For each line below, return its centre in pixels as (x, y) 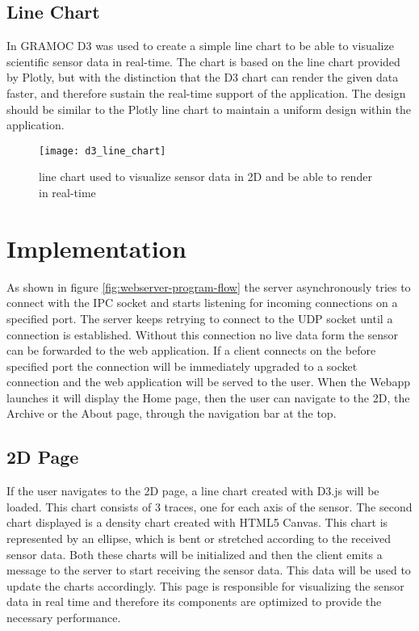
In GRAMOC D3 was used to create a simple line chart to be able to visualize (200, 46)
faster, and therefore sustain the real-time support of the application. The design (206, 93)
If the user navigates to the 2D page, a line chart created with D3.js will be (193, 491)
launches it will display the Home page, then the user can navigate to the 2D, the (208, 397)
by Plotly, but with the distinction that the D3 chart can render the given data (203, 77)
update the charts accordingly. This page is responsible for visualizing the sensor (205, 585)
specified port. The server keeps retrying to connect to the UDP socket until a (200, 318)
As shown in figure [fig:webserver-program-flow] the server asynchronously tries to (209, 286)
